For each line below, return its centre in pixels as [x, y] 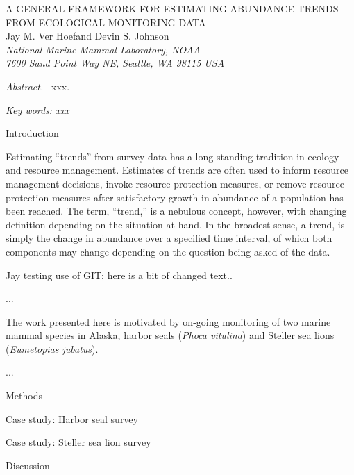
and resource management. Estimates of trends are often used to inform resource [177, 170]
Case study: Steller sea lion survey [78, 442]
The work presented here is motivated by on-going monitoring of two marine [168, 321]
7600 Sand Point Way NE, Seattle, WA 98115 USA [115, 63]
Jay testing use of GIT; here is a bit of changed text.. [119, 275]
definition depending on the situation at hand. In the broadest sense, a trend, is [175, 224]
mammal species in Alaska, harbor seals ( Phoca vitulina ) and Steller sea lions [170, 335]
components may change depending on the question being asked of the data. [168, 251]
